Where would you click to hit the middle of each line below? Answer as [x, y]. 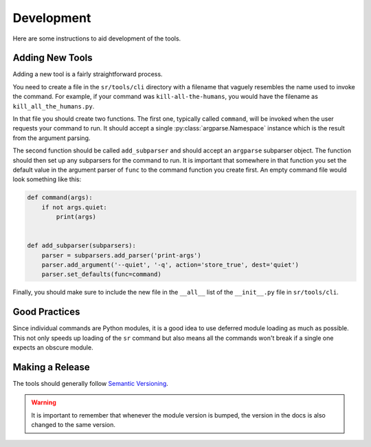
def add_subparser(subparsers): [82, 246]
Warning [44, 402]
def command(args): [60, 198]
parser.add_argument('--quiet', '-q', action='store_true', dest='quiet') [170, 265]
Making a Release [52, 367]
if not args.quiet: [75, 207]
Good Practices [46, 312]
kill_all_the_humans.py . [54, 106]
